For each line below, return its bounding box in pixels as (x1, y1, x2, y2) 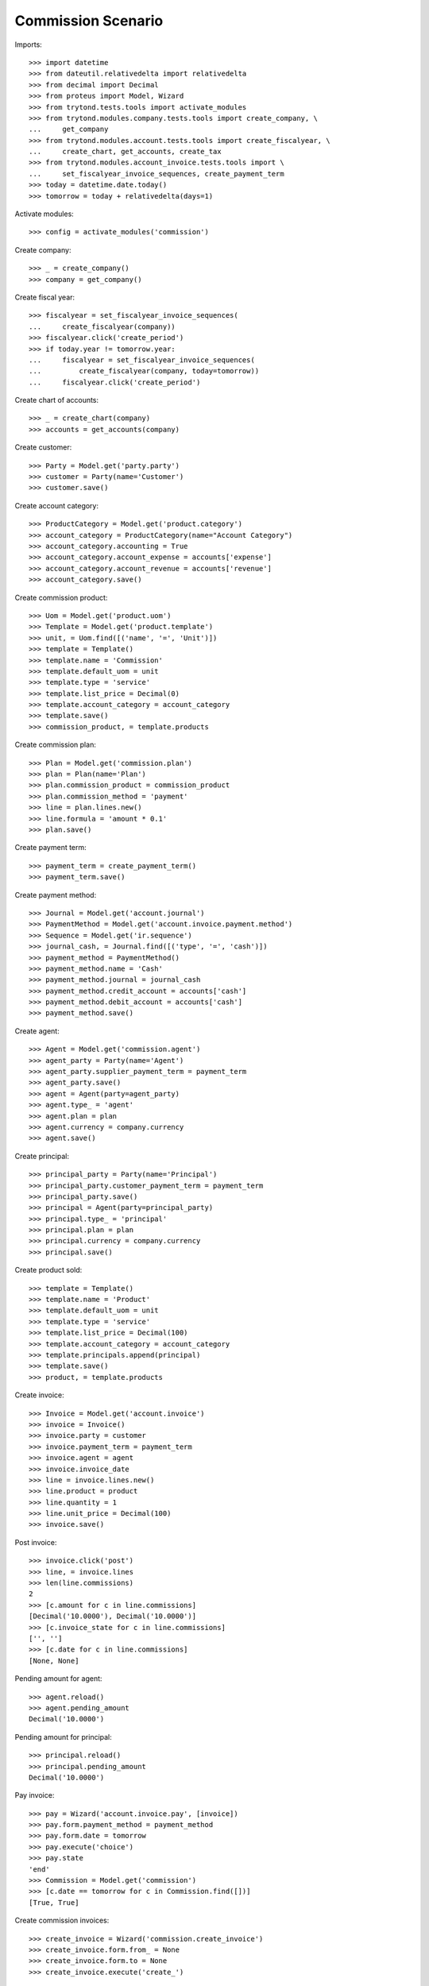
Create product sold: (14, 1265, 83, 1275)
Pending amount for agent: (14, 1674, 102, 1683)
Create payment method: (14, 890, 97, 899)
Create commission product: (14, 593, 108, 602)
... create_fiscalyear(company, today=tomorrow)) (29, 366, 260, 376)
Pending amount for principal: (14, 1732, 113, 1741)
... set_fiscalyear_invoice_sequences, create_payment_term (29, 169, 285, 178)
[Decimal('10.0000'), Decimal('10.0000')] (29, 1612, 197, 1621)
